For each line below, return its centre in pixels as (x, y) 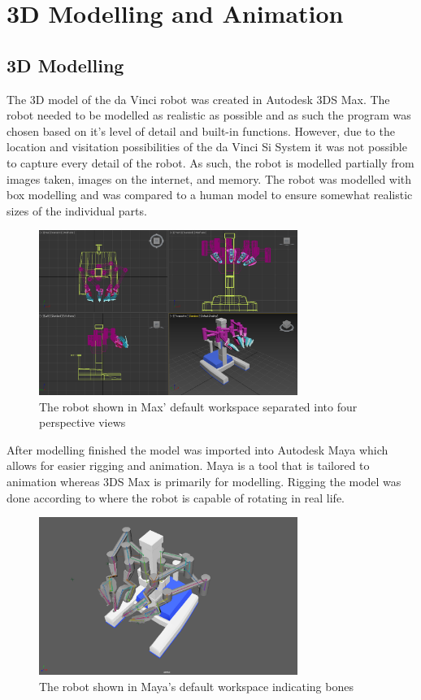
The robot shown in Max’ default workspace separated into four (198, 406)
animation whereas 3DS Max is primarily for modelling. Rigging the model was (204, 482)
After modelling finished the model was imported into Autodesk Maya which (197, 449)
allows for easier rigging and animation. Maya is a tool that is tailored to (188, 465)
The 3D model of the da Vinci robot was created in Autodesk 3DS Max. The (198, 99)
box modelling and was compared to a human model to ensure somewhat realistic (210, 195)
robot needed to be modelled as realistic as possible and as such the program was (209, 115)
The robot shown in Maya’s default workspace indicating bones (196, 686)
